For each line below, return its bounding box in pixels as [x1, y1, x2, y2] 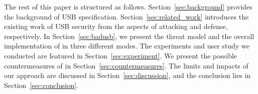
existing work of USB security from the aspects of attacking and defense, [4, 21, 228, 31]
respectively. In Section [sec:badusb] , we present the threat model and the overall [4, 30, 254, 41]
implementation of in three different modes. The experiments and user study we [4, 40, 249, 51]
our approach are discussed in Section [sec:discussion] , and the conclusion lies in [4, 70, 251, 80]
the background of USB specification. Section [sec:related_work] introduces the [4, 11, 249, 21]
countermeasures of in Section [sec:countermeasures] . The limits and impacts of [4, 60, 248, 70]
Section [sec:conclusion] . [4, 79, 78, 90]
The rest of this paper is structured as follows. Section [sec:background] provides [4, 1, 252, 11]
